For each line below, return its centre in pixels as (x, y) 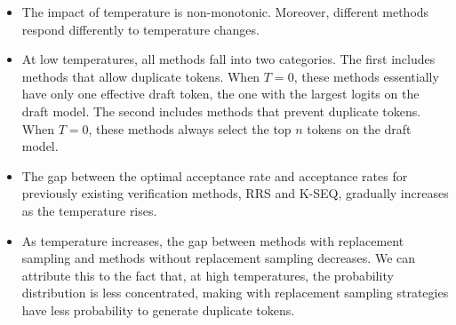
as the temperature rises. (89, 210)
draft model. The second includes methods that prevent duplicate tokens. (221, 111)
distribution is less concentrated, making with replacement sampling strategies (235, 293)
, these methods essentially (366, 76)
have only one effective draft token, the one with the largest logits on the (220, 94)
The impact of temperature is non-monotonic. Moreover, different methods (225, 12)
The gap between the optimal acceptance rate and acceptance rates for (215, 175)
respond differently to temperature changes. (140, 29)
